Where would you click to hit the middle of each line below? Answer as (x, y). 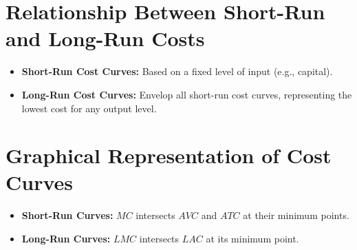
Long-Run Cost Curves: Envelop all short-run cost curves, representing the (187, 94)
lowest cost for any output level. (89, 108)
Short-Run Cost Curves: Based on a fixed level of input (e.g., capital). (177, 71)
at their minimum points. (296, 215)
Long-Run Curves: (66, 238)
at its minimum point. (252, 238)
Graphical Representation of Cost (169, 155)
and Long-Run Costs (105, 38)
